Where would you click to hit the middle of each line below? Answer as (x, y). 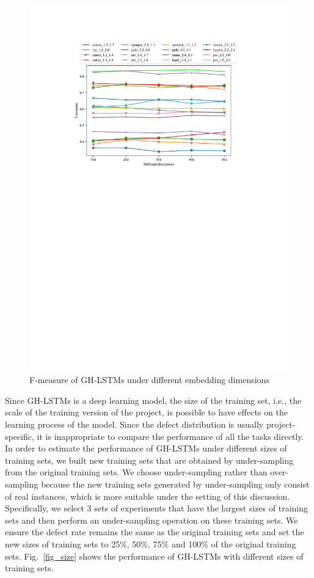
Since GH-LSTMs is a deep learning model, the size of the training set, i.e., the (153, 400)
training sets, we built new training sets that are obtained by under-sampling (149, 460)
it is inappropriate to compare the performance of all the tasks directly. (170, 436)
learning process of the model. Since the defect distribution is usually (134, 424)
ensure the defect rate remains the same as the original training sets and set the (155, 532)
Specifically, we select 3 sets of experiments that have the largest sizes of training (157, 508)
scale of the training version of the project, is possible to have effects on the (146, 412)
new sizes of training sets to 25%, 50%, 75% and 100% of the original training (151, 544)
